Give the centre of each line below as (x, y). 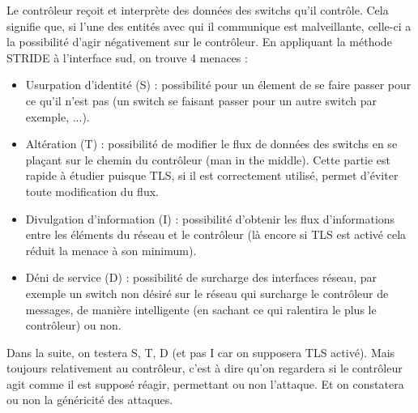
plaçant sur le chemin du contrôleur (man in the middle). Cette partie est (208, 159)
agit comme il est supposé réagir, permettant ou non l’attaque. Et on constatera (205, 383)
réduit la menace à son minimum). (111, 250)
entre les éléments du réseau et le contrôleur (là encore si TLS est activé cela (216, 234)
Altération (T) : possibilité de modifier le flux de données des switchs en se (211, 144)
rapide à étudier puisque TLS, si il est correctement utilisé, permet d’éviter (212, 175)
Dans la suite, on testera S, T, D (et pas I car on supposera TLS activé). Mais (201, 352)
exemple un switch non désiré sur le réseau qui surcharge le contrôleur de (207, 293)
